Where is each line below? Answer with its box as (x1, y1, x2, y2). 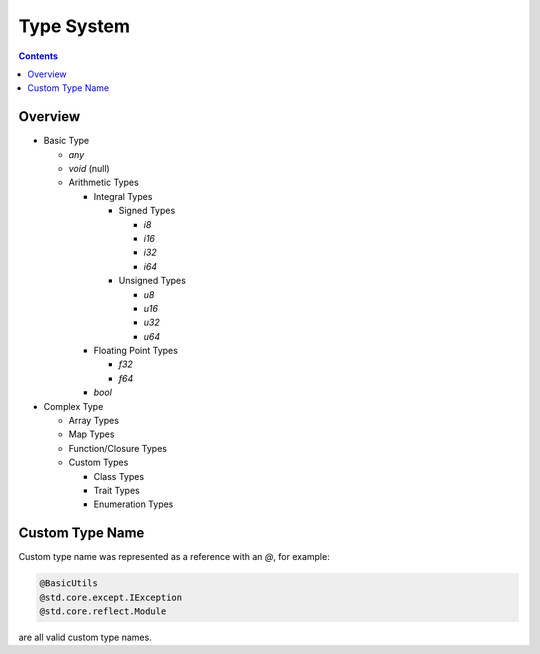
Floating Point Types (93, 345, 179, 357)
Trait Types (93, 485, 140, 496)
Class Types (93, 470, 145, 482)
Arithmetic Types (68, 176, 139, 189)
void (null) (68, 163, 110, 175)
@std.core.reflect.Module (39, 606, 167, 617)
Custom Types (68, 456, 129, 469)
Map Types (68, 428, 115, 440)
